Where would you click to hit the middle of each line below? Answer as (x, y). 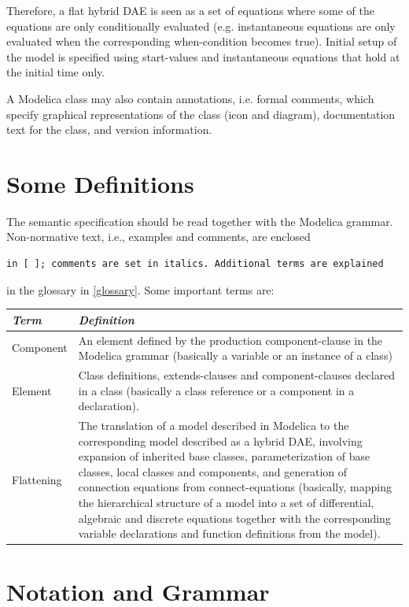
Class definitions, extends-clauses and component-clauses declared (237, 375)
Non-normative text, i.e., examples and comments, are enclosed (158, 237)
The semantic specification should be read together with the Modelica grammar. (200, 221)
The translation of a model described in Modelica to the (214, 426)
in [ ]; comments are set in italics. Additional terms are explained (195, 264)
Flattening (37, 479)
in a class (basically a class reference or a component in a (216, 390)
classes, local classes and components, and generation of (213, 471)
